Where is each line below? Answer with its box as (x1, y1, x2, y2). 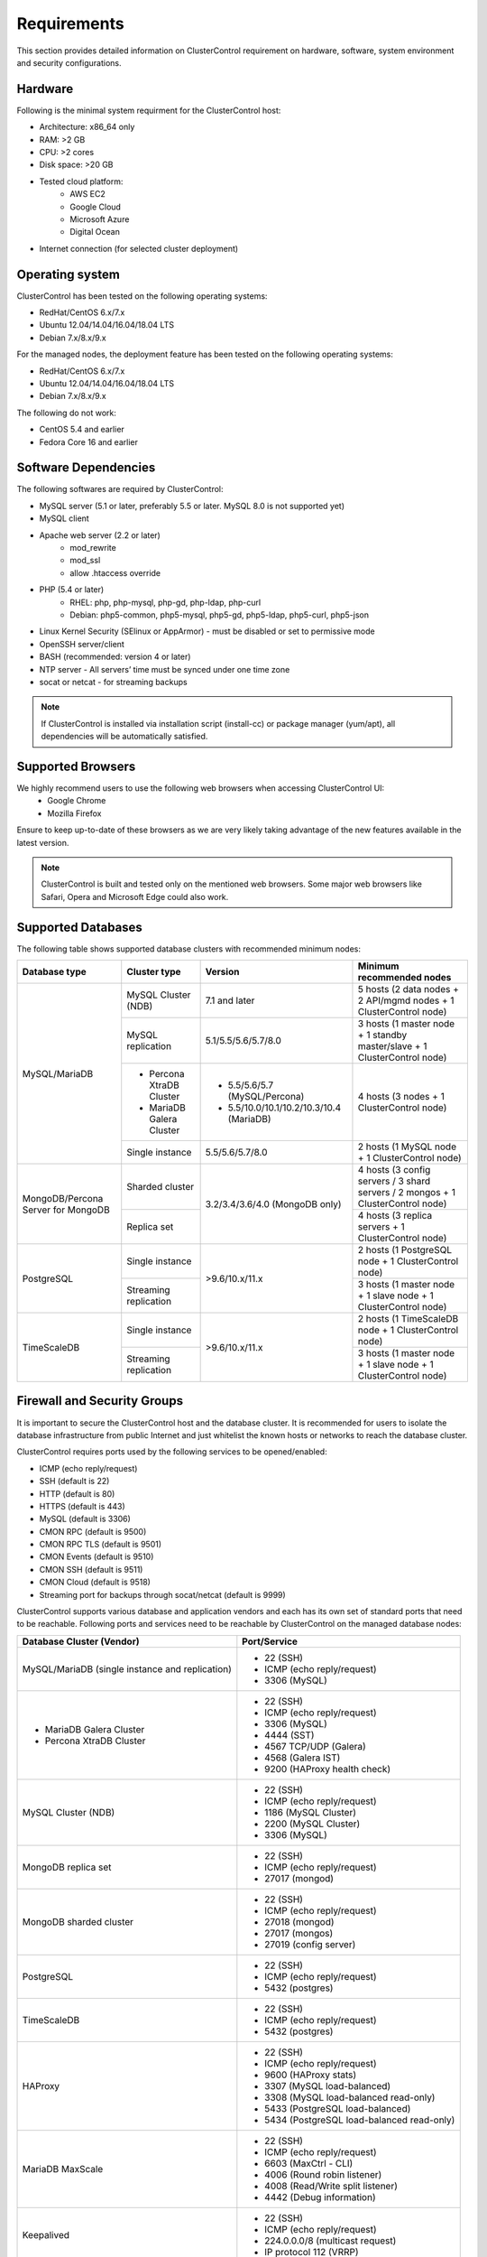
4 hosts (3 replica (357, 1210, 433, 1222)
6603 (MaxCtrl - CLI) (264, 2157, 354, 2169)
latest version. (16, 837, 69, 848)
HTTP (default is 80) (39, 1488, 115, 1499)
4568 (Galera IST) (264, 1751, 341, 1764)
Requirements (16, 14, 125, 33)
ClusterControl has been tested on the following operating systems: (16, 290, 268, 302)
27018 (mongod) (264, 1915, 335, 1927)
